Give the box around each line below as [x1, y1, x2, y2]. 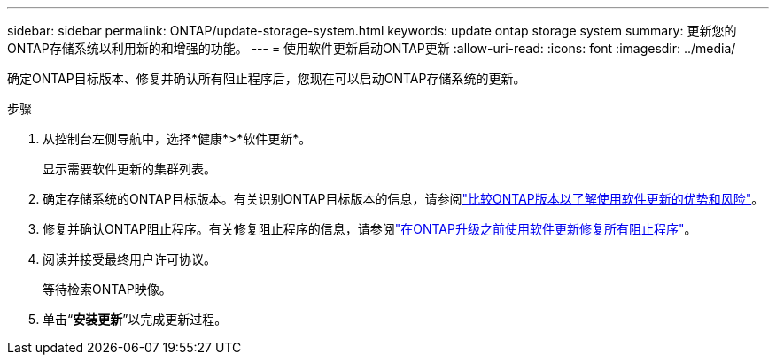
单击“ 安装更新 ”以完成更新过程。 [43, 312, 228, 327]
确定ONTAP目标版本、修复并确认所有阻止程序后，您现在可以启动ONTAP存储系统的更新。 [7, 71, 526, 86]
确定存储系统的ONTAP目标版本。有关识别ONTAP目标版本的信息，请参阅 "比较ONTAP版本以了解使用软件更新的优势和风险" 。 [43, 191, 764, 206]
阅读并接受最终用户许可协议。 [43, 251, 216, 266]
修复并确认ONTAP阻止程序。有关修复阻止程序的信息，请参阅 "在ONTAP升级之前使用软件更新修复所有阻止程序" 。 [43, 221, 697, 236]
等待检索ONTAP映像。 [43, 281, 172, 297]
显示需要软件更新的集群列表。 [43, 161, 216, 176]
